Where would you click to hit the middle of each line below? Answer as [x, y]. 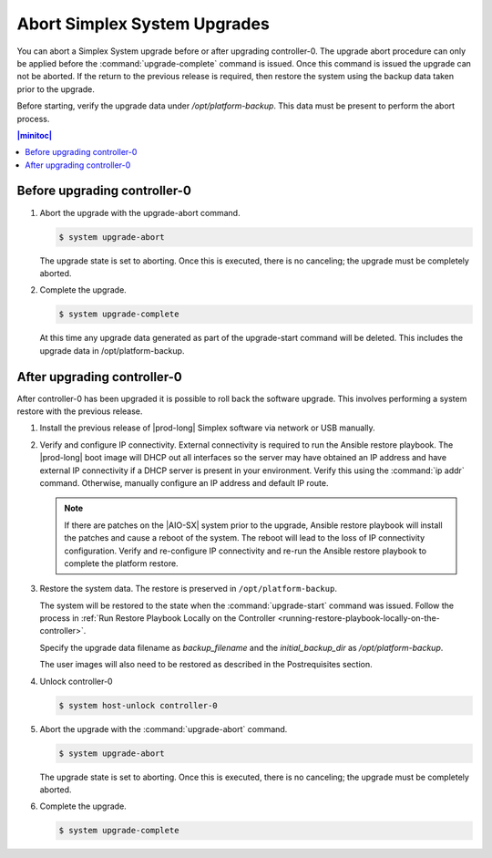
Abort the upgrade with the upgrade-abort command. [140, 212]
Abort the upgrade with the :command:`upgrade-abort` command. [164, 729]
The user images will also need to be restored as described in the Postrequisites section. [206, 665]
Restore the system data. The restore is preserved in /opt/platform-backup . [188, 589]
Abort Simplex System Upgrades [143, 24]
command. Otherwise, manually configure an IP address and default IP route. [184, 482]
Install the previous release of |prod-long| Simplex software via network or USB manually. [207, 428]
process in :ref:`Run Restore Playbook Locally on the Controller [158, 618]
